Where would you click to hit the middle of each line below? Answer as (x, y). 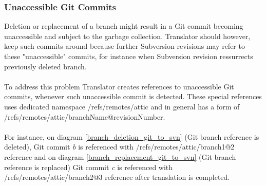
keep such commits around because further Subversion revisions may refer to (125, 46)
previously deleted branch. (45, 66)
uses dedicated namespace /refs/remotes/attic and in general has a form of (122, 106)
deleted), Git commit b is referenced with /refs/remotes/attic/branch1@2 (119, 147)
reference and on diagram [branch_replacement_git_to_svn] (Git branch (120, 156)
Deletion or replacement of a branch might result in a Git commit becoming (124, 26)
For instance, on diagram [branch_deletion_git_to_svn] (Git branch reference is (132, 136)
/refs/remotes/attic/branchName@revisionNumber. (85, 116)
